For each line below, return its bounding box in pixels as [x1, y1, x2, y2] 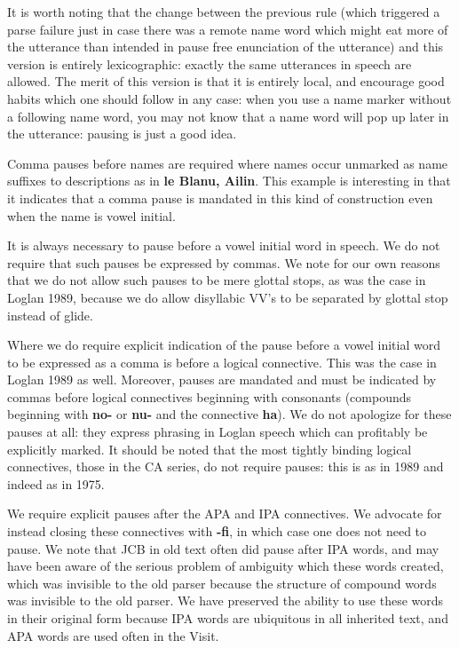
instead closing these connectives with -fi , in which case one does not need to [7, 522, 427, 541]
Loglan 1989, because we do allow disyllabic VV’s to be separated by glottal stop [7, 288, 448, 306]
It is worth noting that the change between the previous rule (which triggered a [7, 3, 440, 20]
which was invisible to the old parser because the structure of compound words [7, 573, 437, 592]
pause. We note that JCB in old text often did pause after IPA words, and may [7, 539, 439, 557]
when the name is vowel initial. [7, 206, 176, 225]
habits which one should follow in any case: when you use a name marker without [7, 89, 452, 107]
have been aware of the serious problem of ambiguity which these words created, [7, 557, 444, 575]
